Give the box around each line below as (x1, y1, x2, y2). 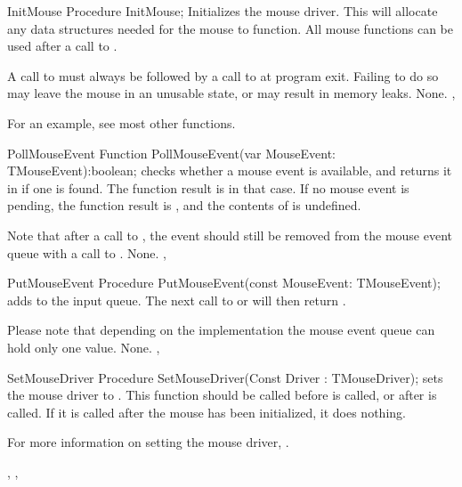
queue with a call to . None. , (7, 243, 166, 262)
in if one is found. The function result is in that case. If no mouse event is (7, 178, 409, 197)
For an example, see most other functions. (7, 113, 236, 132)
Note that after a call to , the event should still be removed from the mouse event (7, 225, 453, 244)
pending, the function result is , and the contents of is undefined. (7, 196, 361, 215)
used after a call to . (7, 37, 118, 55)
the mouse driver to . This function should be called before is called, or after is (7, 386, 437, 404)
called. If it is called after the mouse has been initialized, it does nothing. (7, 402, 406, 421)
